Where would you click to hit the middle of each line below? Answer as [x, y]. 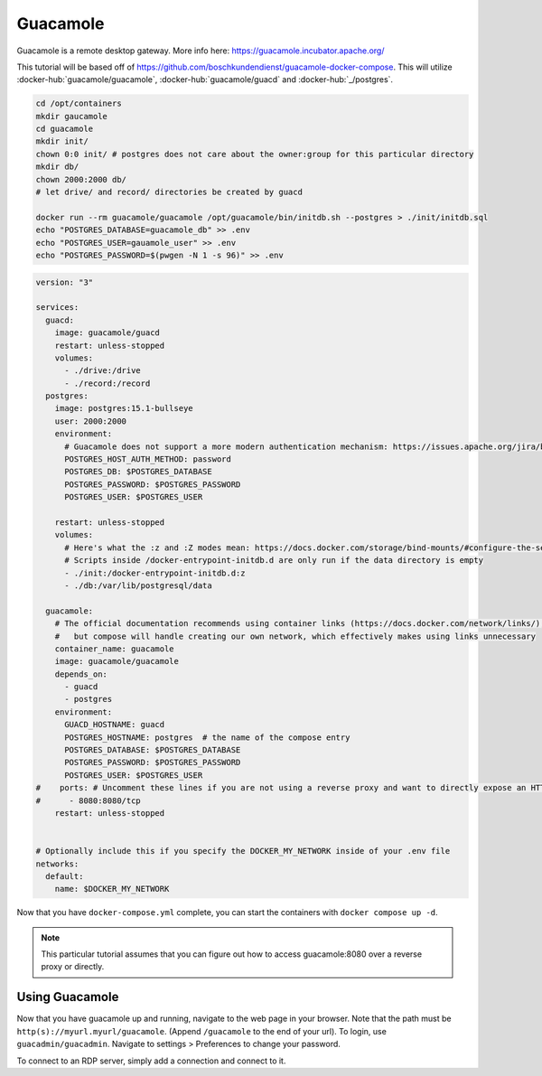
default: [65, 876]
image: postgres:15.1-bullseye [124, 408]
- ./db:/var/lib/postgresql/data [138, 585]
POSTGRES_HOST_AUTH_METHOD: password [148, 459]
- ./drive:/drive [103, 371]
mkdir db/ [57, 167]
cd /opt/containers [79, 103]
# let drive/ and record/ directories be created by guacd [169, 192]
